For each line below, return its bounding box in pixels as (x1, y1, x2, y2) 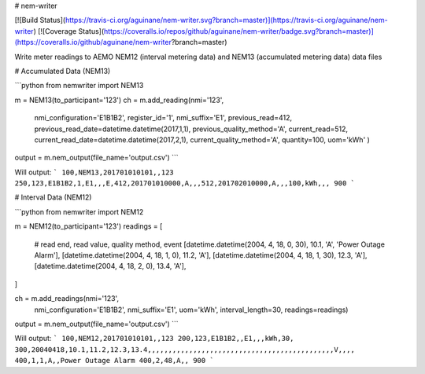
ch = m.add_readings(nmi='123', (14, 294, 120, 303)
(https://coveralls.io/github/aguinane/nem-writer (14, 38, 172, 47)
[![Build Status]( (14, 16, 66, 25)
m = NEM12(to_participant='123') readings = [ (14, 222, 163, 231)
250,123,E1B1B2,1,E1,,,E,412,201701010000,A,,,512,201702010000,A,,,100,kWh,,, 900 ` (14, 179, 356, 188)
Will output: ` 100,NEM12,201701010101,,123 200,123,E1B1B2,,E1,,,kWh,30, (14, 334, 294, 343)
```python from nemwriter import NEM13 (14, 81, 144, 90)
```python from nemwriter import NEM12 (14, 207, 144, 216)
